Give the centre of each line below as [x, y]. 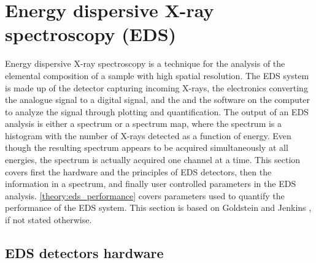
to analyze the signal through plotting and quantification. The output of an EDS [157, 111]
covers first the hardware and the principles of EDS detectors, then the [138, 171]
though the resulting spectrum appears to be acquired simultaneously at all [147, 147]
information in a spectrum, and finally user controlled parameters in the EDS [151, 184]
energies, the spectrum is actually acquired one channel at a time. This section [153, 160]
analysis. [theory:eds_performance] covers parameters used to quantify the [145, 195]
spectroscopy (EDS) [91, 34]
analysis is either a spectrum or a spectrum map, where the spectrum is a [144, 124]
